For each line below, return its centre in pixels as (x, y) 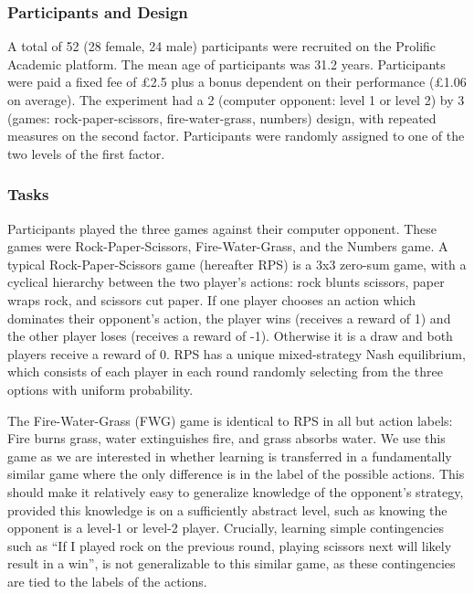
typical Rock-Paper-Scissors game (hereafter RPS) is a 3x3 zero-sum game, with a (237, 264)
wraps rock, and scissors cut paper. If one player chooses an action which (212, 299)
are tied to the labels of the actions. (107, 581)
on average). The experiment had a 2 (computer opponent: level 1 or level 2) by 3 (236, 100)
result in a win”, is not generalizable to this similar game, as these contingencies (232, 563)
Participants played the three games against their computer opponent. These (222, 228)
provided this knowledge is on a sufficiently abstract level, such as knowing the (227, 509)
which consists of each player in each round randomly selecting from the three (225, 371)
